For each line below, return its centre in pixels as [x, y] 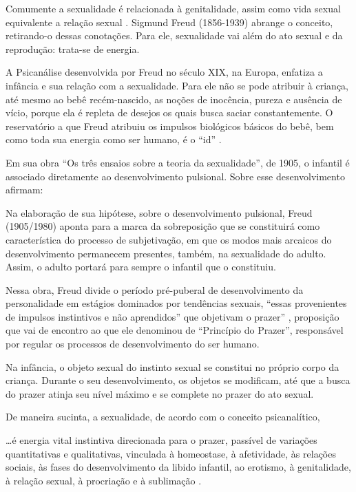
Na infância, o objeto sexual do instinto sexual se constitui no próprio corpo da [172, 366]
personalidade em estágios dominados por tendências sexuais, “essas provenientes [176, 303]
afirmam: [24, 190]
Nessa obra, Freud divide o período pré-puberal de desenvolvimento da [155, 289]
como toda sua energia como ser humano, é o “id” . [114, 139]
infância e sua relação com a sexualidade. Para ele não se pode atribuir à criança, [177, 85]
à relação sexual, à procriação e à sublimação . [104, 480]
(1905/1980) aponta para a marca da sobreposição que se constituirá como [163, 226]
